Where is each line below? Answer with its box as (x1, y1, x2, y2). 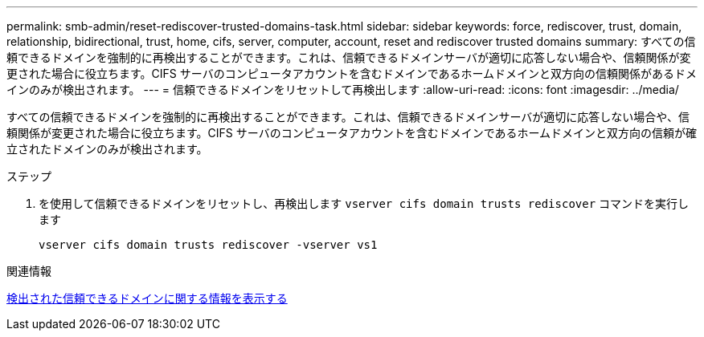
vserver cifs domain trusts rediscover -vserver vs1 (39, 238, 378, 251)
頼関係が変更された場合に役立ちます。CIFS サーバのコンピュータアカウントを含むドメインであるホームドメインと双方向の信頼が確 (6, 126, 698, 140)
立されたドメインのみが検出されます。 (6, 142, 208, 156)
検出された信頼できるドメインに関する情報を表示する (6, 291, 288, 305)
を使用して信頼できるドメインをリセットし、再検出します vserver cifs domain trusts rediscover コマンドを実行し (39, 197, 690, 210)
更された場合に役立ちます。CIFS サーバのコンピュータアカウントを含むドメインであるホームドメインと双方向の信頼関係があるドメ (6, 67, 698, 80)
